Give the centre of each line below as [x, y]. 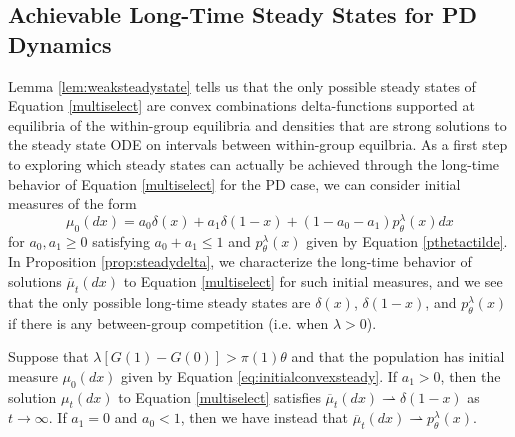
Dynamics [60, 43]
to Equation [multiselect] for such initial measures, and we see [313, 281]
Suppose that [48, 356]
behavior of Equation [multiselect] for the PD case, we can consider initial [234, 183]
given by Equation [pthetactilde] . [407, 240]
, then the [470, 375]
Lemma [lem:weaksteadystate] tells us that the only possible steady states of [242, 85]
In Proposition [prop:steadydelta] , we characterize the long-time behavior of [240, 261]
